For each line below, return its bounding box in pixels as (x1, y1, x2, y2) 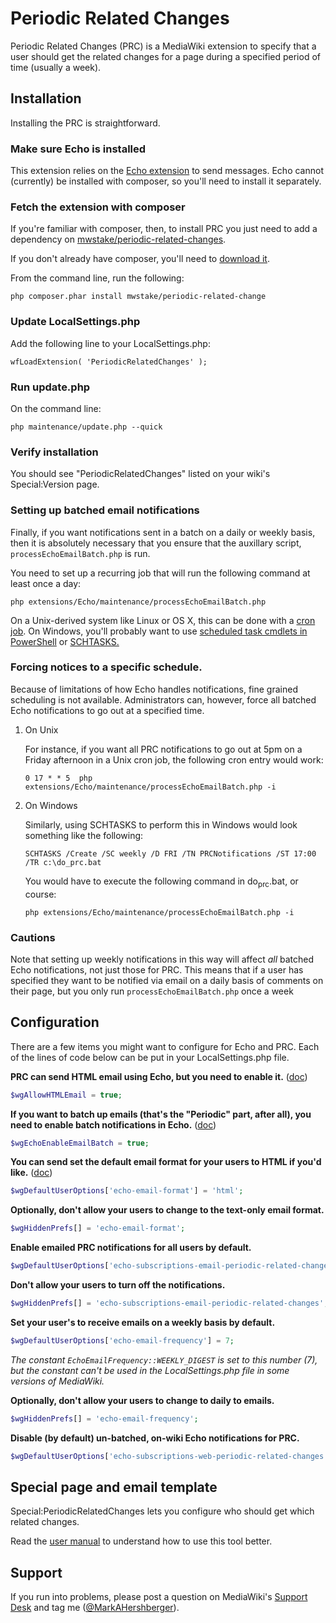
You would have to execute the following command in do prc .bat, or (24, 875, 299, 889)
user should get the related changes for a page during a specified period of (10, 50, 321, 62)
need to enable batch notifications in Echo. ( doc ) (10, 1118, 217, 1131)
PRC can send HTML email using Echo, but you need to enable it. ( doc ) (10, 1070, 308, 1082)
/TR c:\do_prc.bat (24, 857, 102, 867)
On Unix (24, 723, 59, 736)
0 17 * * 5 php (24, 773, 93, 783)
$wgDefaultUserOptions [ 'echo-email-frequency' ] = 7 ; (10, 1335, 235, 1346)
